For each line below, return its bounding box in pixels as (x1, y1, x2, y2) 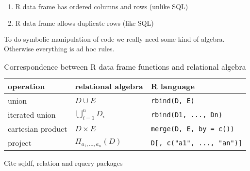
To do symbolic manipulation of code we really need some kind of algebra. (4, 34, 225, 44)
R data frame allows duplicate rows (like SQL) (15, 17, 154, 28)
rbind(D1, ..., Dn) (150, 110, 223, 119)
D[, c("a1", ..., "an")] (150, 139, 243, 147)
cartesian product (8, 123, 67, 135)
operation (8, 80, 45, 92)
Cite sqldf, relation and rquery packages (4, 158, 123, 168)
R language (150, 80, 195, 92)
